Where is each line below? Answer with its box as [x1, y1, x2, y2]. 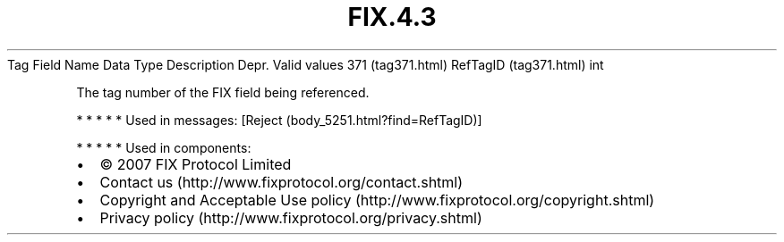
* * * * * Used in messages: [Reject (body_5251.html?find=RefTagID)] [76, 112, 482, 128]
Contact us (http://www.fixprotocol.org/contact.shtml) [99, 172, 464, 191]
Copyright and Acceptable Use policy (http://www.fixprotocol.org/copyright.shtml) [99, 190, 655, 209]
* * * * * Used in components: [76, 139, 251, 155]
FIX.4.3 [347, 2, 437, 32]
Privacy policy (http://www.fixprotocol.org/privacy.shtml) [99, 208, 482, 227]
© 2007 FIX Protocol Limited [99, 154, 292, 173]
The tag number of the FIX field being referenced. [76, 84, 370, 100]
